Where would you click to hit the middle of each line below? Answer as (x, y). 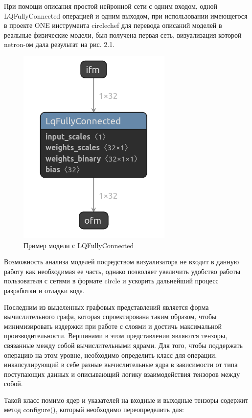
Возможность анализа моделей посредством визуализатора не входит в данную (122, 262)
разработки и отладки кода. (44, 290)
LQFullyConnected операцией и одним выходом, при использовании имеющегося (126, 15)
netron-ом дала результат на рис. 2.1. (59, 44)
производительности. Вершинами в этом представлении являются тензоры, (116, 336)
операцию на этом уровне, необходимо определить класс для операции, (111, 355)
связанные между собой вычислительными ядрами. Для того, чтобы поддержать (123, 345)
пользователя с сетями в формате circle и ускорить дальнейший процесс (111, 281)
